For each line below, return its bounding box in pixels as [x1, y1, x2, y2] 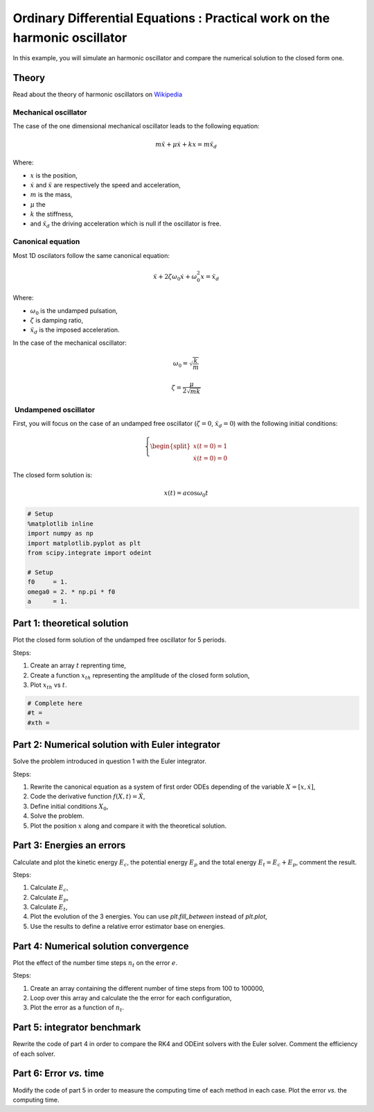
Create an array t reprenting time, [30, 661, 126, 669]
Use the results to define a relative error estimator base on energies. [30, 922, 225, 930]
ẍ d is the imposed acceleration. [30, 326, 121, 336]
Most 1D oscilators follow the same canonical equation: [12, 251, 170, 259]
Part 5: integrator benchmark [12, 1022, 141, 1034]
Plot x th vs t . [30, 681, 67, 690]
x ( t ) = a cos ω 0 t [163, 489, 208, 499]
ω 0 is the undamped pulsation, [30, 306, 118, 316]
